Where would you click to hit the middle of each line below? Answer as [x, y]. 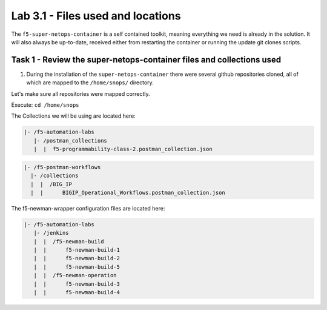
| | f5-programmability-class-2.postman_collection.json [123, 149]
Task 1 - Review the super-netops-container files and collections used [146, 60]
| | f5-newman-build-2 [77, 258]
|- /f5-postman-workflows [62, 167]
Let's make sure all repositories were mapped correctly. [81, 93]
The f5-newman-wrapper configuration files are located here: [88, 208]
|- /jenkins [51, 233]
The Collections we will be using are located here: [73, 116]
